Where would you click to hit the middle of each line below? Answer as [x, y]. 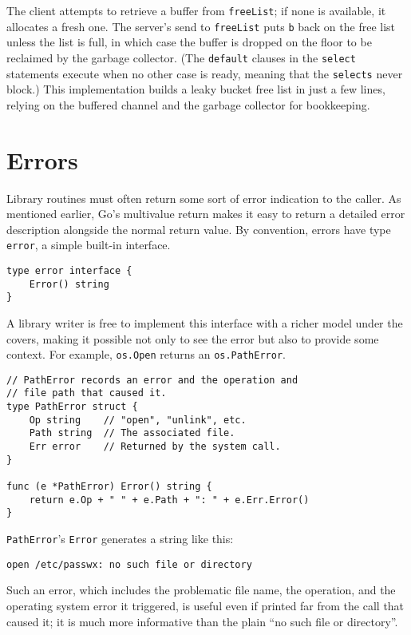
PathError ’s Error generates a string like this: [120, 538]
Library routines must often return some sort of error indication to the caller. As [204, 198]
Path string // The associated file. [132, 433]
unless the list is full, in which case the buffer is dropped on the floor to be [189, 42]
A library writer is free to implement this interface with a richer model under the [205, 322]
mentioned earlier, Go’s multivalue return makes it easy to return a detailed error [206, 214]
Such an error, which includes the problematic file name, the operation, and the [201, 590]
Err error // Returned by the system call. [155, 447]
